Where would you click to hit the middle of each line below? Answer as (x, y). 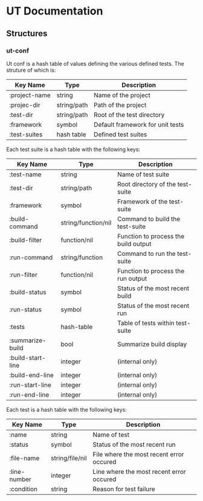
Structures (27, 34)
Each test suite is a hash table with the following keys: (73, 149)
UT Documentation (55, 11)
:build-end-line (31, 375)
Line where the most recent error (139, 471)
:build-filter (26, 240)
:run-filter (23, 275)
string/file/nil (69, 458)
